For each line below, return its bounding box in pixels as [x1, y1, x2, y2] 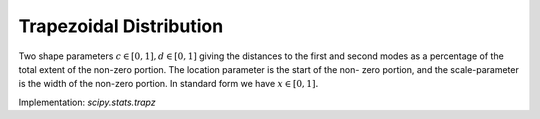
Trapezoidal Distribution [18, 15, 224, 37]
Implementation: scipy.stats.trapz [18, 96, 156, 108]
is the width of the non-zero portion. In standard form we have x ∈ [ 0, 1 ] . [18, 78, 319, 90]
